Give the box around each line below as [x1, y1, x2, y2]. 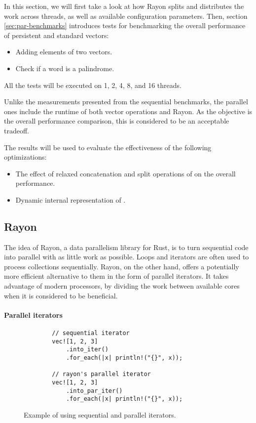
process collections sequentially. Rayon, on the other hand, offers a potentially [4, 261, 239, 271]
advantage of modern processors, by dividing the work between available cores [4, 281, 240, 291]
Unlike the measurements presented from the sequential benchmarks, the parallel [4, 96, 248, 107]
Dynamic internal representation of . [15, 194, 126, 205]
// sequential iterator [52, 330, 130, 337]
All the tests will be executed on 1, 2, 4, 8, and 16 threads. [4, 80, 182, 90]
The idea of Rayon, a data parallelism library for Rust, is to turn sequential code [4, 242, 249, 252]
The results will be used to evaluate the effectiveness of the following [4, 142, 212, 152]
